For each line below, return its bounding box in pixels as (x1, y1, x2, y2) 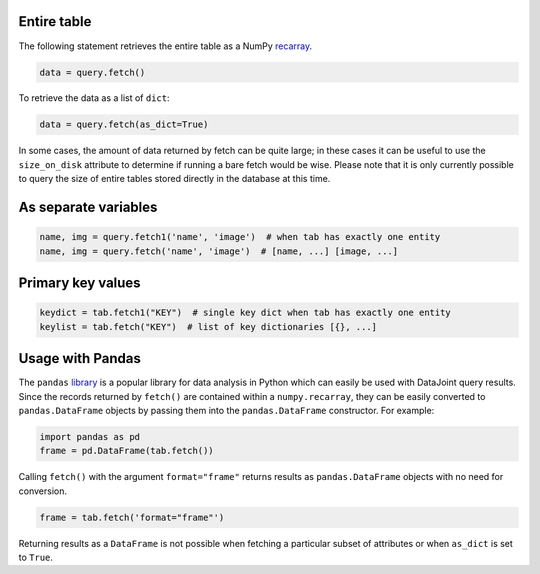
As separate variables (18, 199, 158, 216)
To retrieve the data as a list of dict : (18, 92, 170, 104)
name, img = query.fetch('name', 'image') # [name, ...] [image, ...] (39, 245, 399, 257)
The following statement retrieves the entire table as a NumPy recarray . (18, 40, 313, 52)
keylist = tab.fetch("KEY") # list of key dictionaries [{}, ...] (39, 321, 378, 332)
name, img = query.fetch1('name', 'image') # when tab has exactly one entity (39, 231, 441, 243)
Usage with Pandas (18, 350, 142, 367)
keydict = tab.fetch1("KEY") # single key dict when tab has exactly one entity (39, 307, 452, 319)
